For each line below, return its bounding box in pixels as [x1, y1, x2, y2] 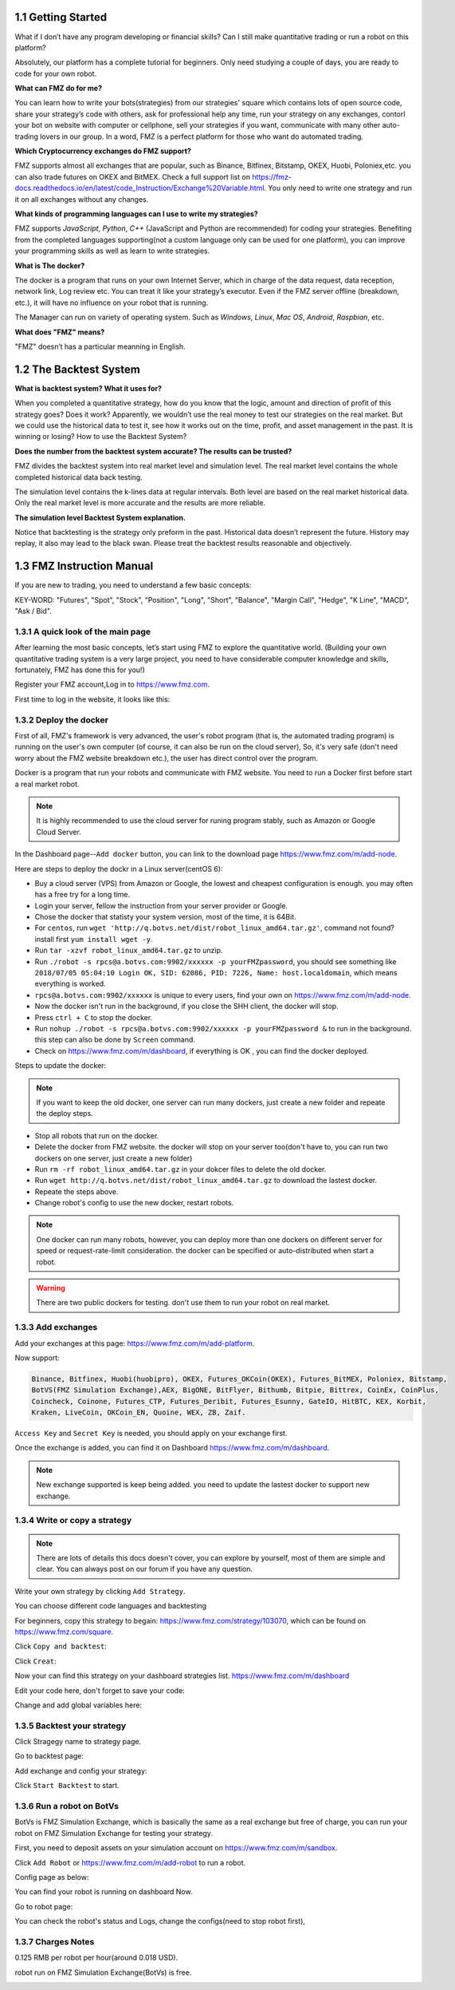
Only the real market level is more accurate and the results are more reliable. [14, 498, 266, 508]
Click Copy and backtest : [14, 1641, 107, 1652]
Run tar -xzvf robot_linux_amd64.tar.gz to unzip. [34, 946, 223, 955]
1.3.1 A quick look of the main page [14, 626, 151, 637]
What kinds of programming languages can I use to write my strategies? [14, 208, 258, 219]
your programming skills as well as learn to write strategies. [14, 246, 210, 255]
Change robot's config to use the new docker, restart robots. [34, 1198, 234, 1208]
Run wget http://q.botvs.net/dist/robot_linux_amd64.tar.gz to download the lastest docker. [34, 1176, 378, 1185]
